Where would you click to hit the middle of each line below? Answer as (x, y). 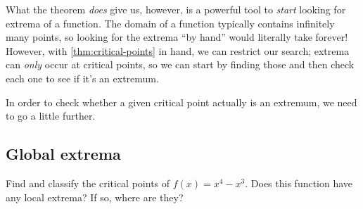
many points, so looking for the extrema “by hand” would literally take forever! (177, 37)
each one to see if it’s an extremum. (82, 78)
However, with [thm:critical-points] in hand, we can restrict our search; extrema (178, 50)
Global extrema (63, 154)
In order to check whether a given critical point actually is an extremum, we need (181, 102)
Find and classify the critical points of (88, 183)
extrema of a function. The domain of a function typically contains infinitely (170, 23)
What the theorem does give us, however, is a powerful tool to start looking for (176, 9)
